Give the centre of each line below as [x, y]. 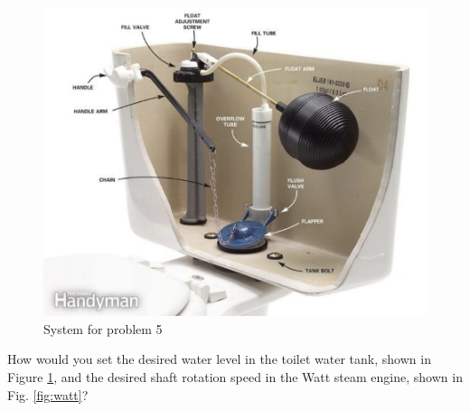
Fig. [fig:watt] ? [48, 394]
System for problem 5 [103, 328]
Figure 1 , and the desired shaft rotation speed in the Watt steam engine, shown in [235, 377]
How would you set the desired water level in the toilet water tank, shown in [219, 359]
